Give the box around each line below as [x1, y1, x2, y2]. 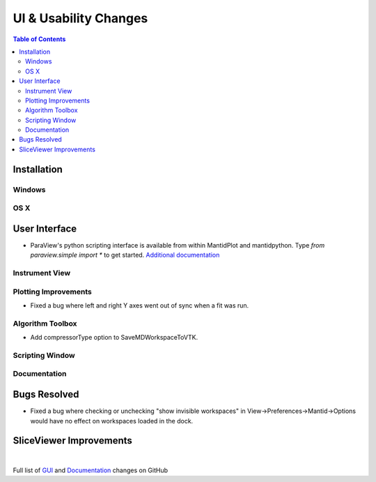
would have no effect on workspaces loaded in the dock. [30, 416, 194, 425]
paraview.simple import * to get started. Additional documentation [30, 251, 220, 259]
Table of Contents [13, 35, 66, 43]
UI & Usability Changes [13, 10, 148, 26]
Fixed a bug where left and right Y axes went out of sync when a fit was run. [30, 301, 249, 310]
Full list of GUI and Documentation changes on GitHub [13, 466, 169, 474]
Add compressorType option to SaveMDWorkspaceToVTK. [30, 333, 198, 342]
